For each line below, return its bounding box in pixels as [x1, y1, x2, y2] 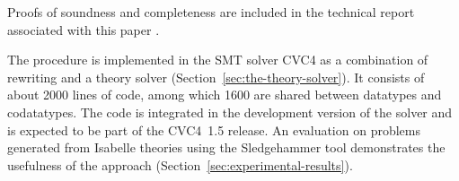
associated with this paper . [7, 20, 160, 39]
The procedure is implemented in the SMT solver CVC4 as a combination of [7, 50, 428, 69]
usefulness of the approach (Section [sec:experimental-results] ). [7, 155, 353, 174]
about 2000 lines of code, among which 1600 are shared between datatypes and [7, 85, 442, 104]
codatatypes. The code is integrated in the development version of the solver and [7, 102, 453, 121]
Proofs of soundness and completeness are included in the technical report [7, 3, 415, 21]
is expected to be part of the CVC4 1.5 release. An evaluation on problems [7, 120, 420, 139]
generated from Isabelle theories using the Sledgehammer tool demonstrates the [7, 138, 446, 157]
